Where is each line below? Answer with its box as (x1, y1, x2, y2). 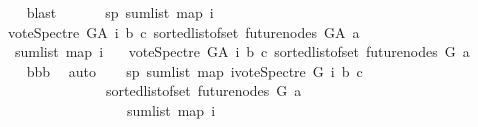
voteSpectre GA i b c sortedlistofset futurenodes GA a (7, 21, 360, 42)
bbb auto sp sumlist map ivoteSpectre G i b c (26, 60, 363, 81)
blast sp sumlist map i (26, 2, 214, 22)
